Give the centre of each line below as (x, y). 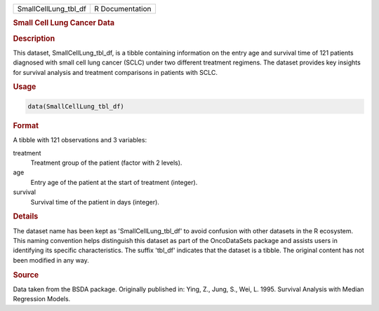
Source (26, 275)
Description (34, 39)
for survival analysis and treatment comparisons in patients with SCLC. (115, 72)
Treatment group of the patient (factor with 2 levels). (106, 163)
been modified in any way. (51, 260)
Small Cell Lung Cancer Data (64, 23)
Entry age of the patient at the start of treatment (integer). (114, 182)
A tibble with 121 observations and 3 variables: (80, 140)
